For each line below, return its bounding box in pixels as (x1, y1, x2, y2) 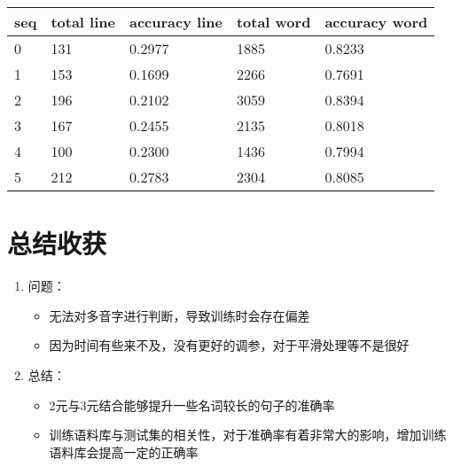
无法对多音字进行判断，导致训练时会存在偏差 (49, 306, 310, 324)
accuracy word (324, 12, 428, 32)
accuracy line (129, 12, 223, 32)
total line (51, 12, 115, 32)
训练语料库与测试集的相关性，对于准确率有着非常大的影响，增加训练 (49, 425, 447, 444)
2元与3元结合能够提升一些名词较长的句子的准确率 (49, 395, 335, 414)
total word (236, 12, 311, 32)
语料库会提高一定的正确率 (49, 442, 199, 461)
